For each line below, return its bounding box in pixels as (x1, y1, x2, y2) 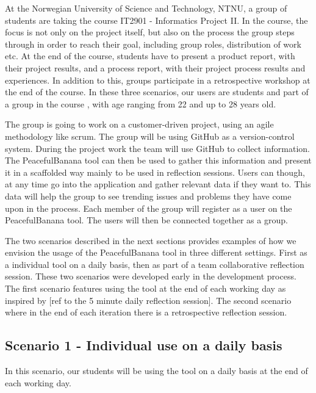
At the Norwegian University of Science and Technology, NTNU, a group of (5, 2, 287, 14)
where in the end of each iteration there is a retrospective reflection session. (5, 306, 287, 319)
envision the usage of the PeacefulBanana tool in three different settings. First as (5, 246, 307, 259)
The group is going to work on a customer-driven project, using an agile (5, 118, 274, 131)
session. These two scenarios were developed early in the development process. (5, 270, 296, 283)
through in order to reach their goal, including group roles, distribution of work (5, 37, 301, 50)
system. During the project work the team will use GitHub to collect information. (5, 142, 311, 154)
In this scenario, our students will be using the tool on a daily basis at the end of (5, 364, 308, 377)
